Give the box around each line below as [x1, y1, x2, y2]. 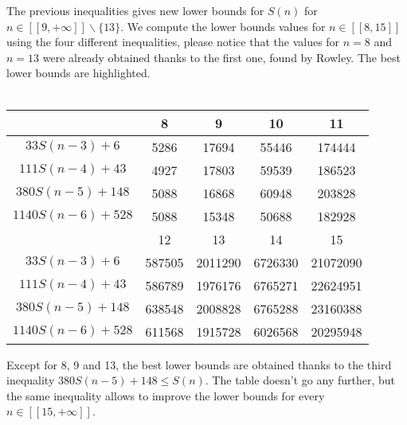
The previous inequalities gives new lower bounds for [6, 2, 264, 18]
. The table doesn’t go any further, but [205, 372, 395, 388]
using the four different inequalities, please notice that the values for [6, 33, 340, 50]
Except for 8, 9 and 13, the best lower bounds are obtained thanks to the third [6, 356, 392, 372]
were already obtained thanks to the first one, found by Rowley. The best [42, 49, 401, 65]
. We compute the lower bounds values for [120, 18, 326, 34]
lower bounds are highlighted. [6, 64, 151, 81]
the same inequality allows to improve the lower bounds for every [6, 387, 325, 404]
